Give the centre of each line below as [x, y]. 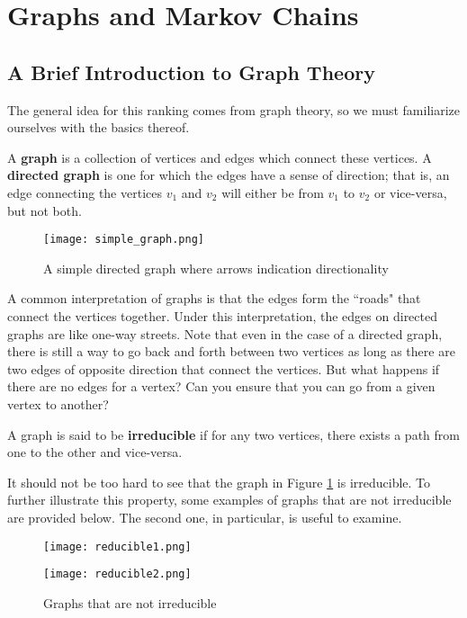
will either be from [273, 192]
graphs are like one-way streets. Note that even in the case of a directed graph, [225, 333]
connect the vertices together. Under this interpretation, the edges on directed [223, 315]
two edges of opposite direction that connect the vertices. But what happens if [224, 368]
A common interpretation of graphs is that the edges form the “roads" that [214, 298]
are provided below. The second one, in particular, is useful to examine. [205, 517]
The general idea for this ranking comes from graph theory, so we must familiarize [234, 109]
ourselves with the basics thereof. [99, 127]
